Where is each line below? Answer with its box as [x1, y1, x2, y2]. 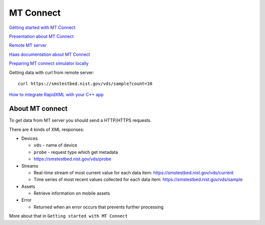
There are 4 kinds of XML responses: [9, 126, 84, 132]
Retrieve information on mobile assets [33, 190, 110, 196]
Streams [21, 163, 39, 169]
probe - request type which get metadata [33, 149, 118, 155]
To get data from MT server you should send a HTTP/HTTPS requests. [9, 118, 152, 124]
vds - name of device [33, 142, 78, 148]
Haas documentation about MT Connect [9, 51, 90, 57]
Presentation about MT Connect [9, 33, 74, 39]
